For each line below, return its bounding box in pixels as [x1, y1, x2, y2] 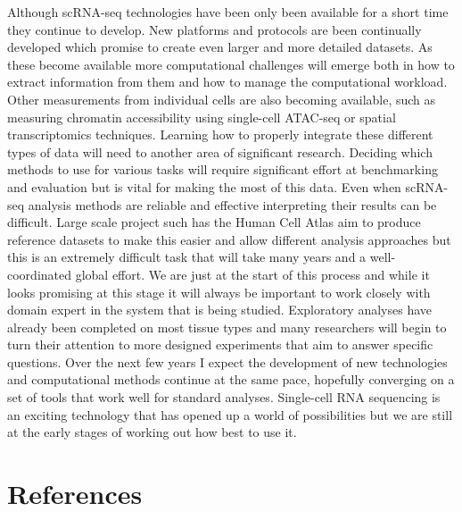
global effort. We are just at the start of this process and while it [75, 264, 430, 283]
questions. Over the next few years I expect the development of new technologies [7, 352, 448, 371]
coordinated [7, 264, 72, 283]
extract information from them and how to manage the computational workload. [7, 72, 448, 91]
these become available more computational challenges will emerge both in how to [7, 55, 455, 73]
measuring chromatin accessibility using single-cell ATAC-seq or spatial [7, 107, 396, 126]
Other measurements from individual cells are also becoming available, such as [7, 89, 436, 108]
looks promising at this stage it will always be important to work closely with [7, 282, 431, 301]
